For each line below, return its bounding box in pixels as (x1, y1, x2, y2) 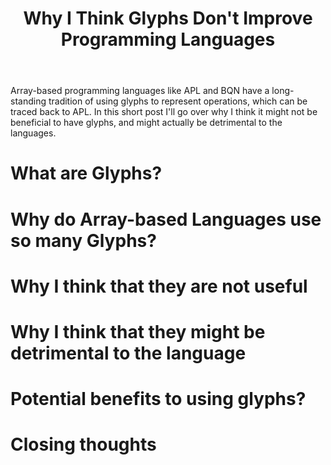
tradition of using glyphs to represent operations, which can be (48, 95, 308, 107)
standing (10, 95, 47, 107)
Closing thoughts (10, 433, 157, 456)
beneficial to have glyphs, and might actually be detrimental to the (10, 117, 283, 129)
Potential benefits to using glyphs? (10, 388, 307, 411)
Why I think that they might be (10, 320, 266, 343)
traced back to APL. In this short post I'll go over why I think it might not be (10, 106, 318, 118)
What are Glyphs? (10, 162, 163, 185)
